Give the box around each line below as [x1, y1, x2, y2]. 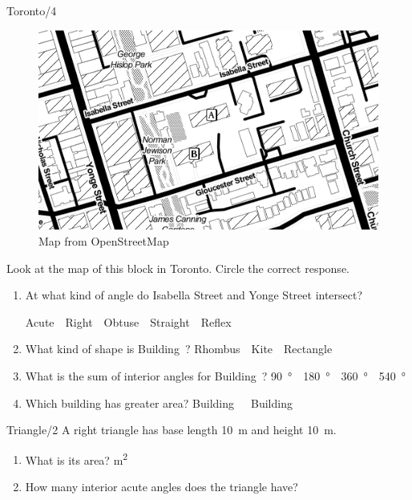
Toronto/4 [6, 2, 57, 18]
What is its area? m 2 [25, 449, 128, 468]
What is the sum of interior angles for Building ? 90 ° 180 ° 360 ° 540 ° [25, 368, 406, 384]
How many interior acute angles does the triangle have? [25, 478, 298, 495]
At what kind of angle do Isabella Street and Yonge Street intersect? [25, 287, 363, 303]
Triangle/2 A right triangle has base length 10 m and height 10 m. [6, 421, 337, 438]
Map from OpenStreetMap [38, 233, 169, 250]
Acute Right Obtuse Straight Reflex [25, 313, 232, 330]
